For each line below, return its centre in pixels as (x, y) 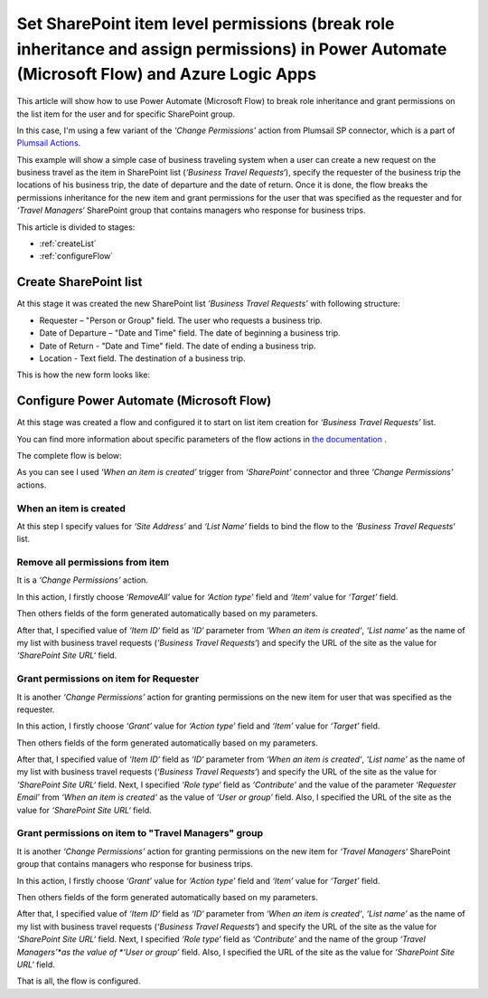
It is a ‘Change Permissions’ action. (83, 580)
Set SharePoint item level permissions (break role (206, 24)
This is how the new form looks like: (84, 375)
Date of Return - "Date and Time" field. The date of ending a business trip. (178, 346)
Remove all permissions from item (93, 563)
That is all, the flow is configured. (79, 981)
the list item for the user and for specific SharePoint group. (126, 114)
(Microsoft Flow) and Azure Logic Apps (166, 75)
